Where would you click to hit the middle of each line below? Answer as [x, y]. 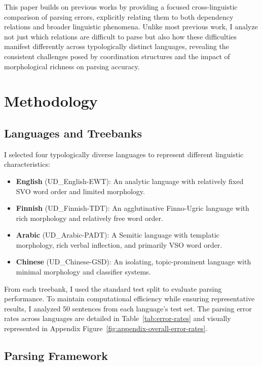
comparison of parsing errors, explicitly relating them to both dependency [119, 16]
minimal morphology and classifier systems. [83, 272]
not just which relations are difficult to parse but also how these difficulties [121, 36]
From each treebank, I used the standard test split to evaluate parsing [113, 288]
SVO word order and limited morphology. [80, 191]
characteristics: [27, 164]
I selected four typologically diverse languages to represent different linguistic [124, 154]
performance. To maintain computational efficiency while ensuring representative [129, 299]
